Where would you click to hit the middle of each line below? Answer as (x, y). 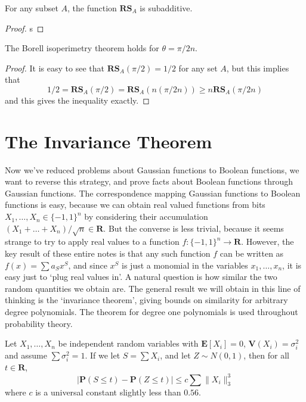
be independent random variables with (128, 343)
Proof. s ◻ (24, 28)
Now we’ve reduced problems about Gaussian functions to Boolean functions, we (152, 169)
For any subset (32, 8)
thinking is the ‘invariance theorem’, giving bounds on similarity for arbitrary (146, 300)
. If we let (103, 355)
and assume (26, 355)
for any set (198, 68)
